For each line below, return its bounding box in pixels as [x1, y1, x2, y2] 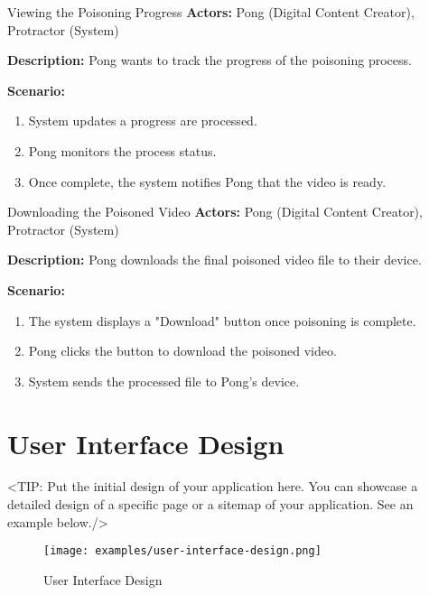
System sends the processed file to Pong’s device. [28, 371, 300, 390]
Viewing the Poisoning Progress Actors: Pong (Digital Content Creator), [7, 3, 415, 21]
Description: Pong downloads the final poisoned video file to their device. [7, 250, 422, 269]
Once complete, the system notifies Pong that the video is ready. [28, 172, 387, 191]
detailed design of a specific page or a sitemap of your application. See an [7, 495, 414, 514]
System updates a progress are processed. [28, 111, 257, 130]
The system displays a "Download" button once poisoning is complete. [28, 311, 416, 330]
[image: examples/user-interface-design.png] [43, 544, 322, 558]
